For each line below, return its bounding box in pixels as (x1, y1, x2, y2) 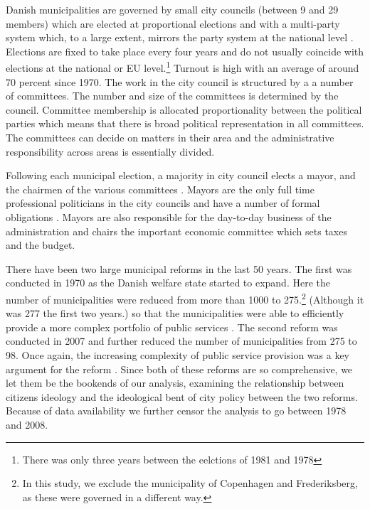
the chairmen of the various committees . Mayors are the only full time (6, 181, 314, 196)
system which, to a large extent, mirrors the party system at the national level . (6, 30, 354, 45)
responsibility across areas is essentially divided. (6, 144, 215, 159)
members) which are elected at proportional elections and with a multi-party (6, 16, 340, 31)
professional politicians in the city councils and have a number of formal (6, 195, 320, 210)
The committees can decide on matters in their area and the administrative (6, 130, 334, 144)
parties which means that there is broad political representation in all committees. (6, 116, 364, 131)
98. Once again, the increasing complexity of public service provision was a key (6, 347, 350, 362)
